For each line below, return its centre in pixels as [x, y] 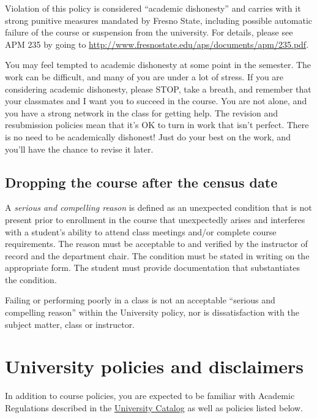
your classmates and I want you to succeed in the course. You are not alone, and [156, 101]
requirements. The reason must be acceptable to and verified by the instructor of [156, 244]
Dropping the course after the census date [141, 182]
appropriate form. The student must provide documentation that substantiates [153, 268]
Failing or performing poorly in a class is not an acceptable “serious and [140, 300]
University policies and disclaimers [154, 366]
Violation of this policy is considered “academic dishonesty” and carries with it [153, 8]
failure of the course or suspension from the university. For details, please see [149, 32]
